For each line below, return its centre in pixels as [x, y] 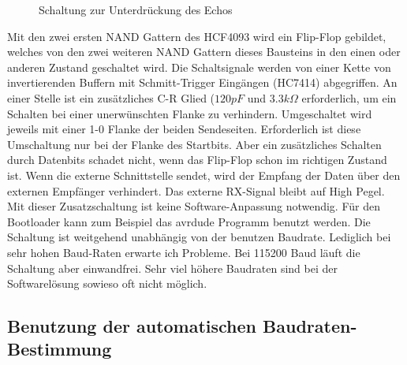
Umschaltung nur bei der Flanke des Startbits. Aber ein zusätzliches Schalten [194, 144]
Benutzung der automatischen [132, 326]
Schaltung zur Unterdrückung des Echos [136, 9]
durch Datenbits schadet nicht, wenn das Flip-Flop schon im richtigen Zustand [197, 160]
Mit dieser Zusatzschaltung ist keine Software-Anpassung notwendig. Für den [194, 206]
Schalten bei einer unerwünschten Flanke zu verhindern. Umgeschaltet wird [190, 113]
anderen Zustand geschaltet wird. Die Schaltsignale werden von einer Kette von [199, 67]
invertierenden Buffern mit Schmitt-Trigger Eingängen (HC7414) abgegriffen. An [202, 82]
